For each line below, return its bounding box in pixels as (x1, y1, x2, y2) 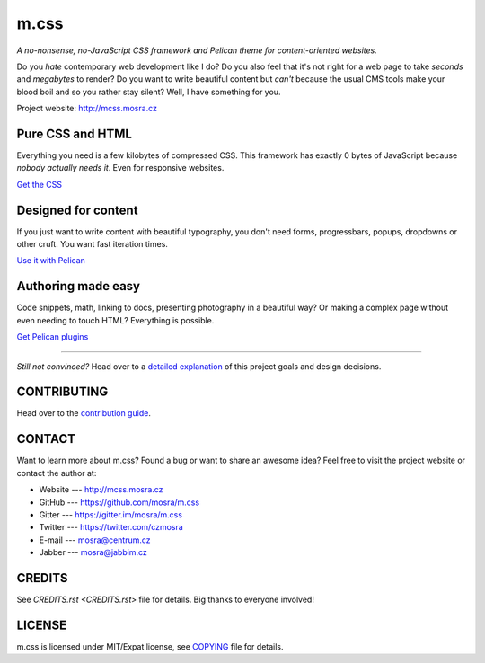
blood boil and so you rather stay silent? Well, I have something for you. (16, 86, 281, 97)
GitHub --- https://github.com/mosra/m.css (39, 497, 200, 508)
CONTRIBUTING (16, 385, 109, 400)
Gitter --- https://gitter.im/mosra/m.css (39, 508, 183, 520)
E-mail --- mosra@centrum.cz (39, 535, 152, 545)
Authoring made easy (16, 278, 141, 294)
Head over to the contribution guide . (16, 408, 152, 419)
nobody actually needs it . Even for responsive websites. (16, 163, 225, 173)
